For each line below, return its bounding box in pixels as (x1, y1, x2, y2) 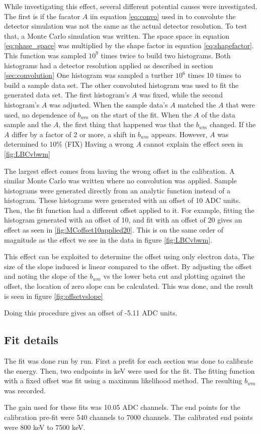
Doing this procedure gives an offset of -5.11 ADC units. (4, 307, 178, 318)
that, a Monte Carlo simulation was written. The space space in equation (4, 30, 229, 41)
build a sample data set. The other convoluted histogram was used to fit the (4, 79, 239, 90)
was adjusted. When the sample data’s (49, 99, 168, 110)
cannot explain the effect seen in (143, 139, 243, 149)
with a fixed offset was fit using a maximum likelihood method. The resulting (4, 375, 242, 386)
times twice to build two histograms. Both (101, 50, 231, 60)
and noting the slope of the (4, 271, 88, 281)
